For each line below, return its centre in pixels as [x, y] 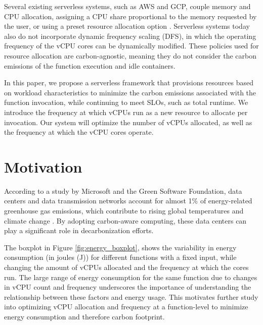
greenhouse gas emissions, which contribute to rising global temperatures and [124, 211]
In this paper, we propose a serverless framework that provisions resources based [129, 83]
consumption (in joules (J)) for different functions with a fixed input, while [120, 257]
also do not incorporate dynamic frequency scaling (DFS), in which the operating [130, 36]
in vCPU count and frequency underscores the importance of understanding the [128, 287]
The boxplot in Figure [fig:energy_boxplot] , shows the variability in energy [120, 247]
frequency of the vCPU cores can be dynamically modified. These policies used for [131, 46]
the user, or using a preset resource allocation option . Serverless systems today [127, 26]
